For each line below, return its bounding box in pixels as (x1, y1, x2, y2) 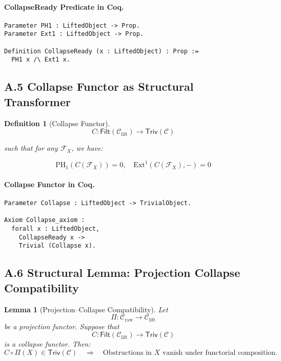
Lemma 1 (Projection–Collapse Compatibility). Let (4, 304, 168, 314)
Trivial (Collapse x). (18, 242, 96, 250)
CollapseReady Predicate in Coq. (4, 1, 124, 12)
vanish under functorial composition (162, 349, 276, 356)
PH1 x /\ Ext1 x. (11, 56, 70, 64)
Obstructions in (103, 349, 152, 356)
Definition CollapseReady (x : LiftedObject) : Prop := (4, 47, 199, 55)
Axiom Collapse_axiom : (4, 216, 85, 224)
